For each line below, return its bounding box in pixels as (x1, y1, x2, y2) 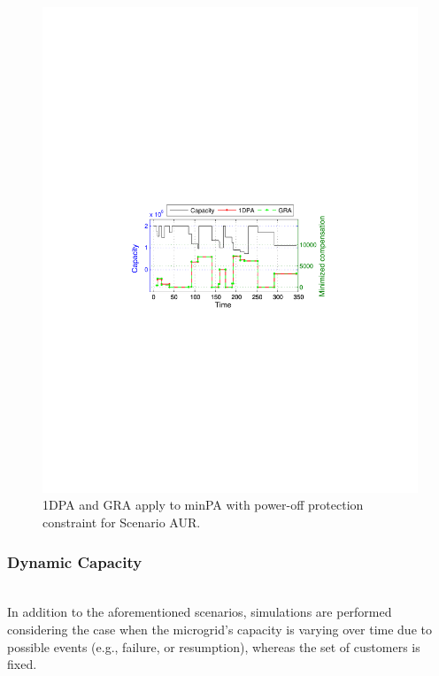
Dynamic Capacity (7, 550, 142, 572)
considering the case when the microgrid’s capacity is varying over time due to (7, 620, 432, 639)
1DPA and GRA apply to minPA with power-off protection (42, 495, 364, 514)
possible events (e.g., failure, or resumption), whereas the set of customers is (7, 637, 420, 656)
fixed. (7, 655, 37, 673)
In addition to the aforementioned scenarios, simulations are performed (7, 603, 392, 621)
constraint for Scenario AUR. (42, 513, 201, 532)
